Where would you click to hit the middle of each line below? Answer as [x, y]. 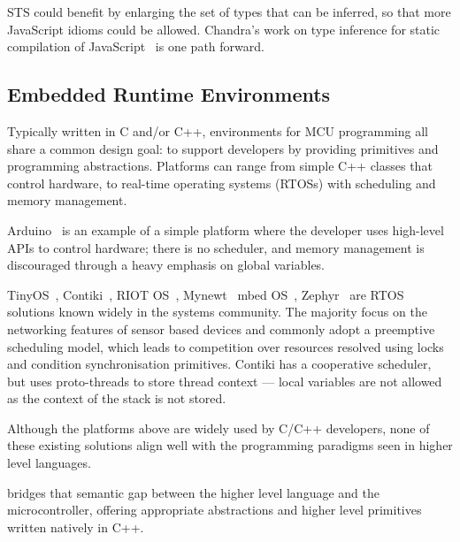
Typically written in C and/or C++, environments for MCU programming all [218, 130]
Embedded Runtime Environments [169, 94]
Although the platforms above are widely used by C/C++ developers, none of [218, 427]
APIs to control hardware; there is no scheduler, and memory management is [216, 247]
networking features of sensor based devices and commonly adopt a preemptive [221, 328]
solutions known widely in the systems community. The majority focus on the [217, 312]
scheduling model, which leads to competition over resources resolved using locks [226, 346]
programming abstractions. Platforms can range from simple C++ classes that [220, 166]
